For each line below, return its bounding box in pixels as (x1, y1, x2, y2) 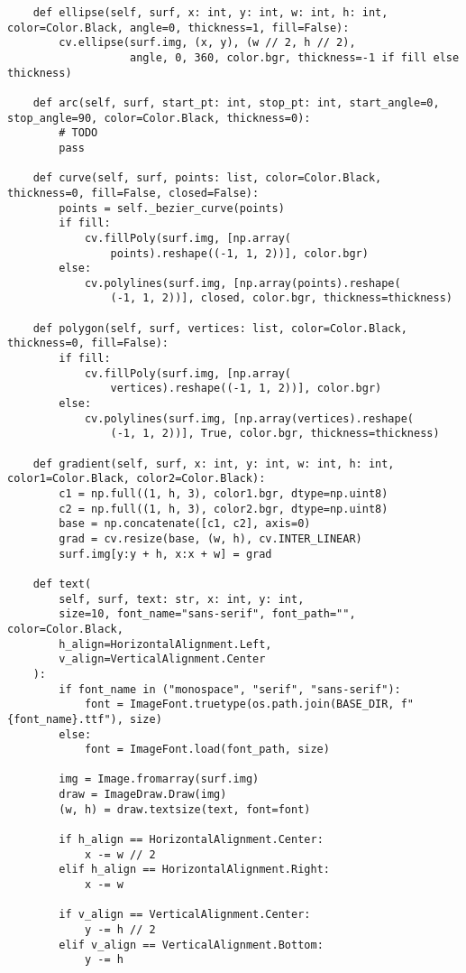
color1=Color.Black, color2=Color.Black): (7, 472, 266, 486)
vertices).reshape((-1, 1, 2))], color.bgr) (110, 382, 382, 395)
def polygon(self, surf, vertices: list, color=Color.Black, (32, 321, 407, 335)
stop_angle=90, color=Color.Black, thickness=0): (7, 111, 311, 125)
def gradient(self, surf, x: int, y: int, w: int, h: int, (32, 457, 395, 470)
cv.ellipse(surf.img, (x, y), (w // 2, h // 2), (59, 36, 356, 50)
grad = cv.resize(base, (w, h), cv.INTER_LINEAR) (59, 532, 362, 545)
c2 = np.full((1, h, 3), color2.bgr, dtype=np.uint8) (59, 502, 388, 515)
